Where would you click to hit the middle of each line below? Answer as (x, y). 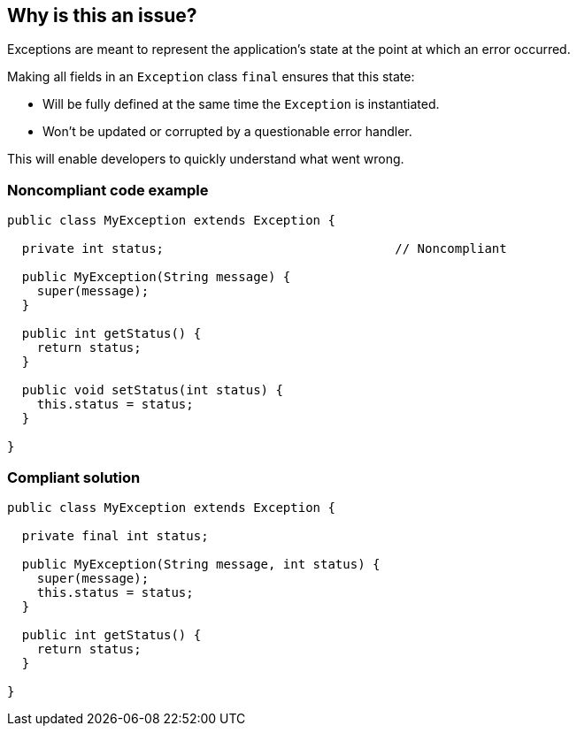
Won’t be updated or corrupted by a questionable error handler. (227, 132)
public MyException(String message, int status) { (201, 564)
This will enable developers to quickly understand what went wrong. (206, 159)
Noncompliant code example (108, 190)
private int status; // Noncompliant (264, 249)
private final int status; (115, 535)
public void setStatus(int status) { (152, 390)
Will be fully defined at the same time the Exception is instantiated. (241, 104)
